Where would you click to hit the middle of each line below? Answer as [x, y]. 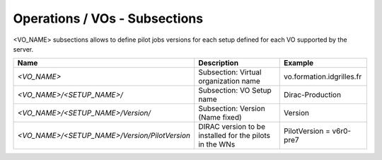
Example [299, 63]
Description [219, 63]
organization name [230, 81]
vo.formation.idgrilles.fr [323, 76]
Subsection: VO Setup [235, 91]
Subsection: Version [232, 108]
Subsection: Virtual [230, 72]
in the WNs [217, 144]
